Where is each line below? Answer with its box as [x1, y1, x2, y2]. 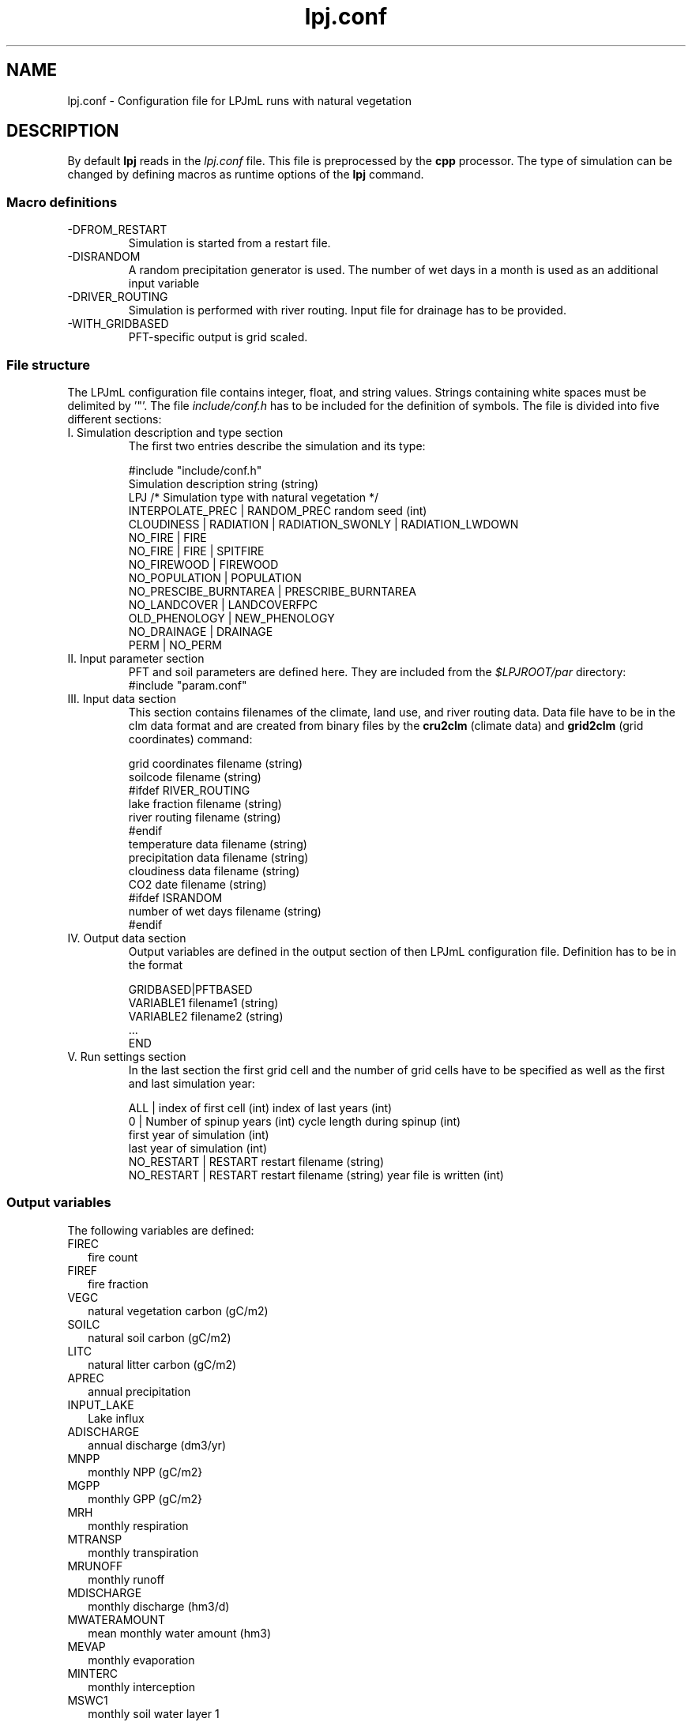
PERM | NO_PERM [128, 637, 222, 652]
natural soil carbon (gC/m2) [88, 1330, 231, 1344]
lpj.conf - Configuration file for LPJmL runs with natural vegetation [67, 93, 412, 107]
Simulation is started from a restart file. [128, 236, 331, 250]
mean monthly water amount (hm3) [88, 1626, 271, 1640]
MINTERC [67, 1666, 118, 1680]
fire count [88, 1250, 138, 1264]
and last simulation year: [128, 1076, 255, 1090]
